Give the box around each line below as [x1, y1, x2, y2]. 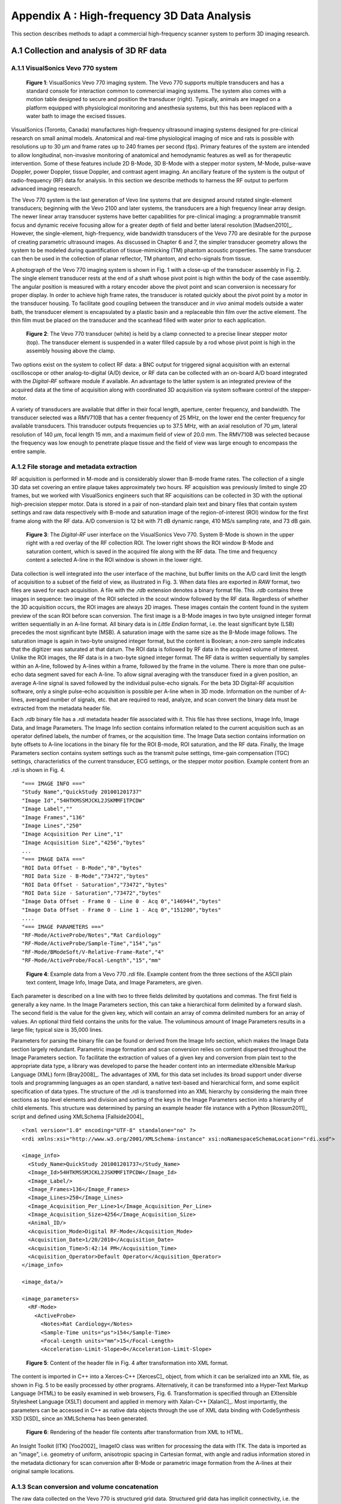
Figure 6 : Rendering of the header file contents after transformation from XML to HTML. [26, 1429, 244, 1436]
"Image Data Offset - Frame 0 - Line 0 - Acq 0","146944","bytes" [22, 898, 222, 905]
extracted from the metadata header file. [11, 704, 112, 712]
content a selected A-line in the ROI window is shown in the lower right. [26, 556, 203, 564]
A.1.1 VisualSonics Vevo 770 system [11, 64, 118, 72]
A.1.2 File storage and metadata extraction [11, 463, 137, 471]
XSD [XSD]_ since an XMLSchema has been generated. [11, 1415, 148, 1422]
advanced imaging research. [11, 185, 82, 193]
